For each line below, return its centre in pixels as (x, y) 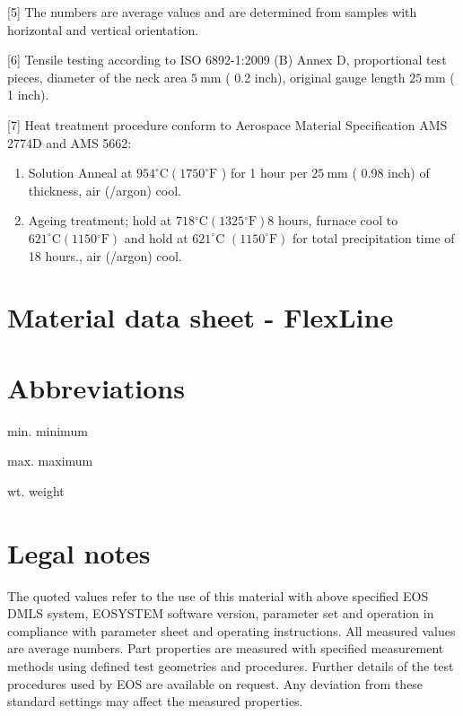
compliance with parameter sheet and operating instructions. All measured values (231, 630)
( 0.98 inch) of (391, 173)
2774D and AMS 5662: (70, 142)
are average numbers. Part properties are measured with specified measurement (226, 648)
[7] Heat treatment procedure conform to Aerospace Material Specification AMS (227, 124)
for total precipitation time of (374, 237)
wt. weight (36, 490)
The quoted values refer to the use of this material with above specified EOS (218, 595)
